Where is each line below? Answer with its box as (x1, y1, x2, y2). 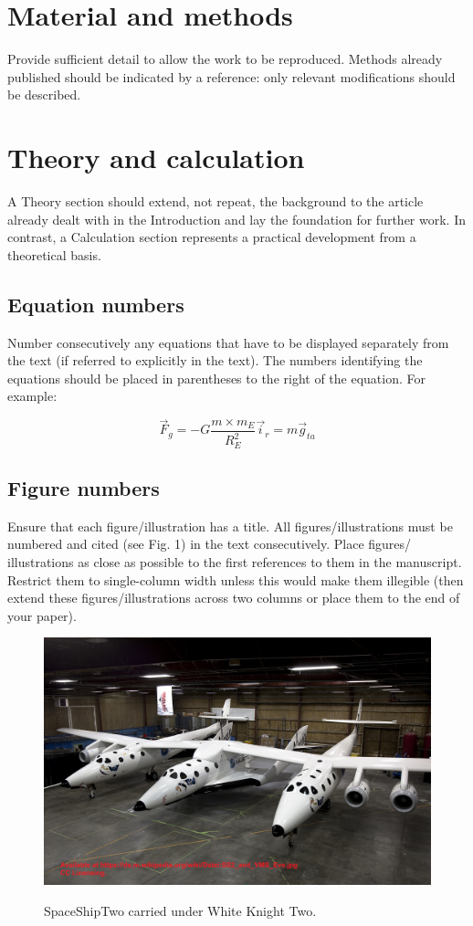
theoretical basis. (7, 245, 101, 264)
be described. (7, 85, 81, 104)
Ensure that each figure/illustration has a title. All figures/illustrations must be (7, 516, 453, 535)
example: (7, 386, 58, 405)
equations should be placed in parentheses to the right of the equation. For (7, 368, 426, 387)
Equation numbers (7, 289, 184, 318)
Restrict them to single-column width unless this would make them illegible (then (7, 570, 464, 589)
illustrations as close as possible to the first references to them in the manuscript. (7, 552, 462, 571)
